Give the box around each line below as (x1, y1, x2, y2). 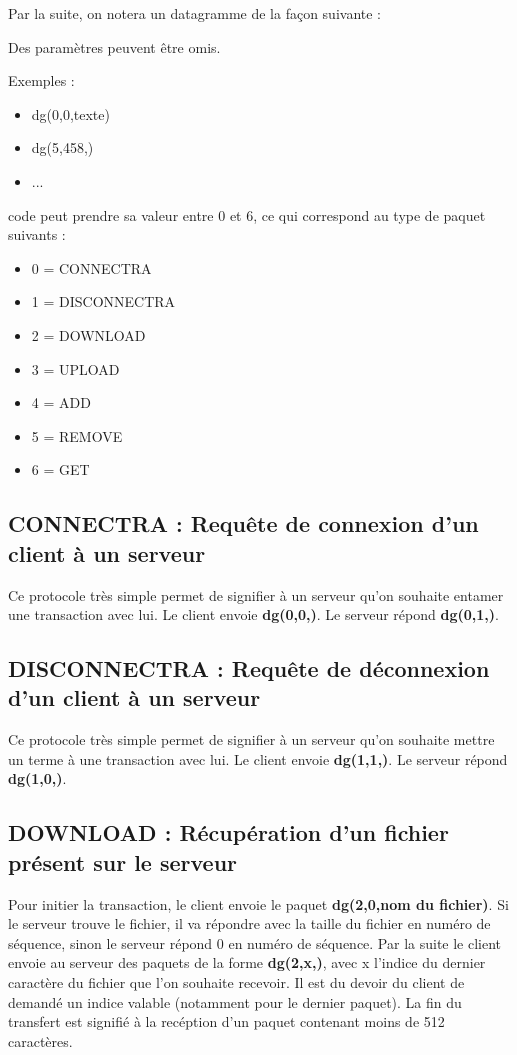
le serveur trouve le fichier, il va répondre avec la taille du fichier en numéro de (8, 913, 491, 934)
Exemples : (8, 70, 75, 91)
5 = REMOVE (31, 425, 123, 446)
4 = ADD (31, 392, 91, 413)
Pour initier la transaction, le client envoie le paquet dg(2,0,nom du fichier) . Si (8, 893, 509, 914)
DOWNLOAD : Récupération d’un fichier (8, 817, 449, 848)
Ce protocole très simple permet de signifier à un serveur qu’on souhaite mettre (8, 729, 495, 750)
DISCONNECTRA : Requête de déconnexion (8, 653, 490, 684)
